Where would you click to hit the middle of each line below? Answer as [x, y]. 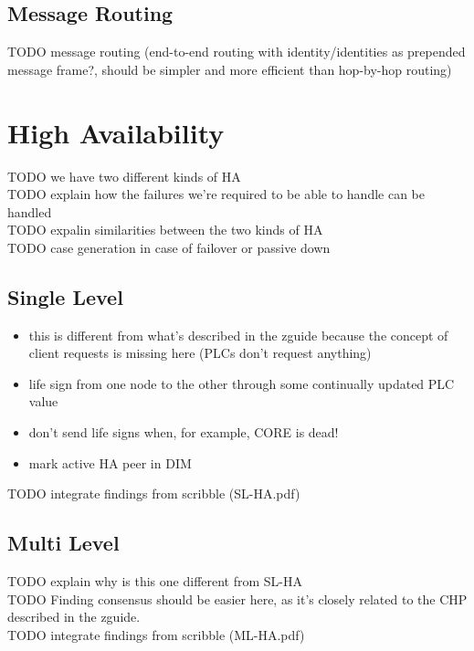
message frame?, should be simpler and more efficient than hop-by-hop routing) [230, 69]
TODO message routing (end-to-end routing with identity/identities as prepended [237, 52]
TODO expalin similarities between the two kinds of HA [165, 230]
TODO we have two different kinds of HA [124, 176]
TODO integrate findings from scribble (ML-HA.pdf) [156, 634]
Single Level [65, 296]
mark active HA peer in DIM [110, 462]
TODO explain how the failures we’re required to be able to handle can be [216, 194]
